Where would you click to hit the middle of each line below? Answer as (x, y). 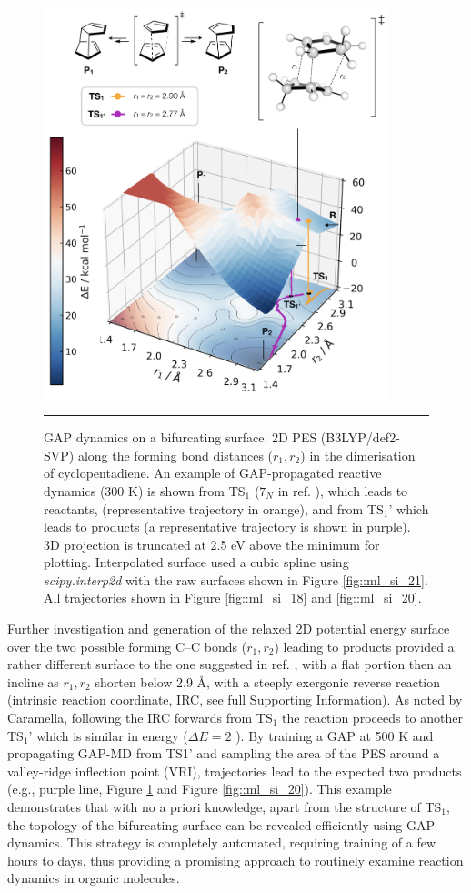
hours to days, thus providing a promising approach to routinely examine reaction (235, 860)
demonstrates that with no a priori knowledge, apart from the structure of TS (225, 807)
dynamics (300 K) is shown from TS (145, 490)
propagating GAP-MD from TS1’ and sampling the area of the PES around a (224, 753)
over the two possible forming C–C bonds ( (127, 646)
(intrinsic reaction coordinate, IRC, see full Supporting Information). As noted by (235, 700)
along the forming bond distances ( (175, 455)
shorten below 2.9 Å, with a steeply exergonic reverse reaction (268, 681)
